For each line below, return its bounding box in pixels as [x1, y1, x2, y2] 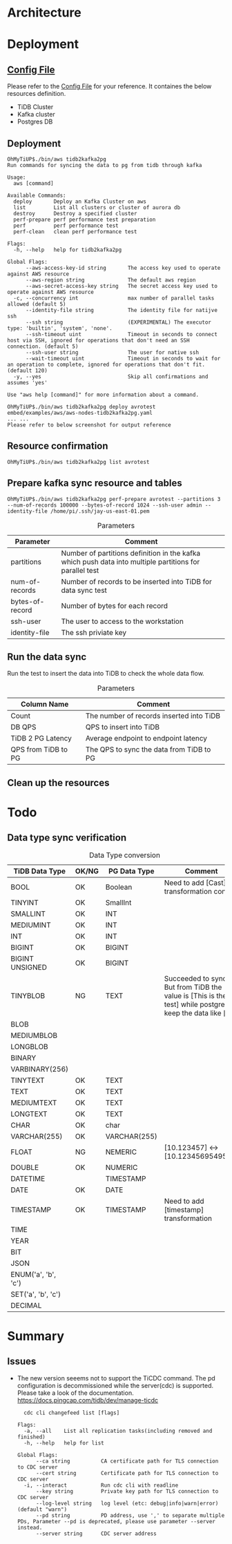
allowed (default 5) [7, 301, 67, 308]
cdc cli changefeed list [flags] [23, 1409, 120, 1416]
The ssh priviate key [61, 627, 126, 637]
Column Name [20, 699, 69, 709]
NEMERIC [105, 1147, 137, 1157]
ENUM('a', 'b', [10, 1269, 57, 1279]
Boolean [105, 882, 133, 892]
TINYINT [10, 897, 39, 907]
